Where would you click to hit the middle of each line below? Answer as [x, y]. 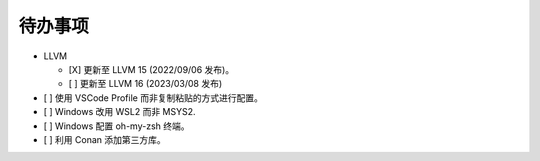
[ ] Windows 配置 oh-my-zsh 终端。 [116, 126]
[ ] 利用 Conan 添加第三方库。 [104, 139]
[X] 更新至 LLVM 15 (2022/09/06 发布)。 [151, 69]
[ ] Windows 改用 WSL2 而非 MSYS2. [119, 112]
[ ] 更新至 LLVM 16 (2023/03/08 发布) [145, 84]
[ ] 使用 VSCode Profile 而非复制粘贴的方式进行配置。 [153, 97]
